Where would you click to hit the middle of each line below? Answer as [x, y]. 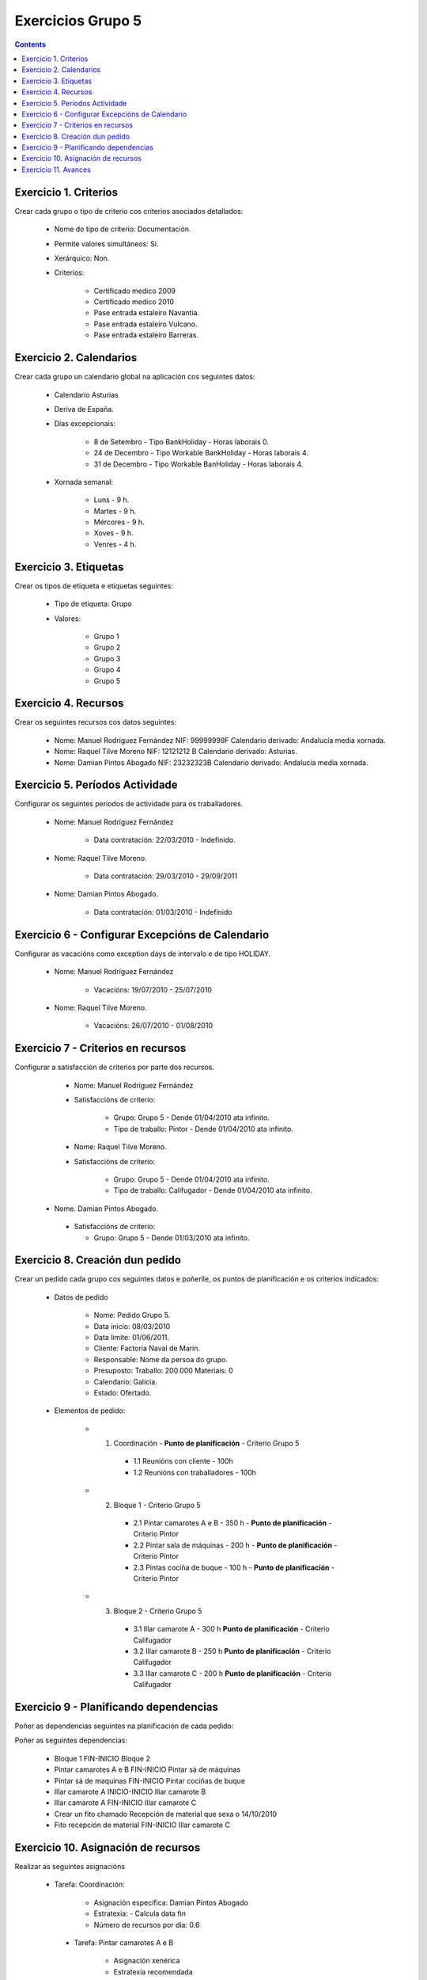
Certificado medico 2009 [134, 291]
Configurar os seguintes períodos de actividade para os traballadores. [129, 804]
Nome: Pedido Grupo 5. [132, 1316]
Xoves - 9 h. [113, 533]
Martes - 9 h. [115, 511]
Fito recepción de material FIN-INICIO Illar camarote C [142, 1825]
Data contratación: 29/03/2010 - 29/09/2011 [165, 876]
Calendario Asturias [86, 394]
